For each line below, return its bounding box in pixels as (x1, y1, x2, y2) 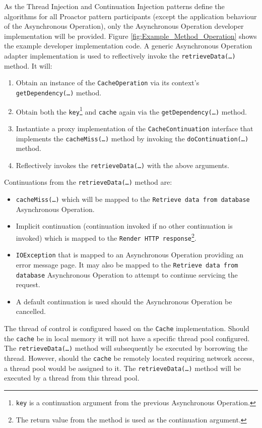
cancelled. (16, 306, 46, 316)
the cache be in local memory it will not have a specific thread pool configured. (4, 333, 250, 343)
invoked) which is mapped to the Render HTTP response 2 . (16, 231, 196, 243)
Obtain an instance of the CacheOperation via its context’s (16, 77, 200, 88)
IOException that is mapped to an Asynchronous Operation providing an (16, 249, 244, 260)
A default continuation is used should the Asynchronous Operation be (16, 296, 232, 306)
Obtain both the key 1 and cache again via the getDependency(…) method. (16, 104, 247, 117)
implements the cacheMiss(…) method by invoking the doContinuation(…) (16, 133, 249, 143)
